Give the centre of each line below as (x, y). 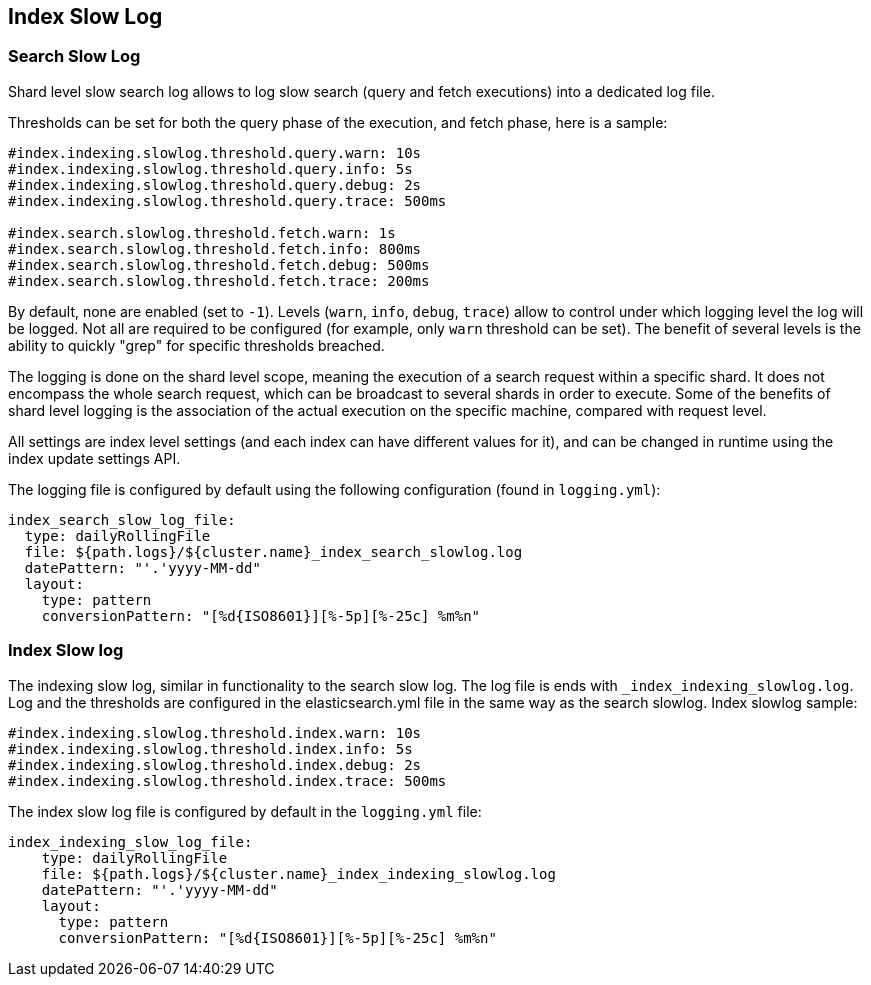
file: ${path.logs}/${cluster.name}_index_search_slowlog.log (273, 551)
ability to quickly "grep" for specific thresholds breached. (196, 345)
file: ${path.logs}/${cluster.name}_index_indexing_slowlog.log (298, 873)
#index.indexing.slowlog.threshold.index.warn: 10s (215, 732)
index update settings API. (94, 458)
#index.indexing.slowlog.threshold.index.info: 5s (210, 748)
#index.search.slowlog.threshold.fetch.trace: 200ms (219, 280)
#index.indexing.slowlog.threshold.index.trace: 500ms (227, 780)
